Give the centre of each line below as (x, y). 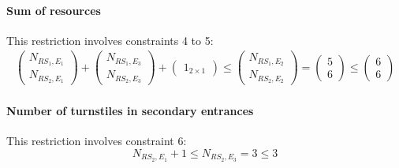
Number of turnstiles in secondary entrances (130, 110)
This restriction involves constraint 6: (97, 141)
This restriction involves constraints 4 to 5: (110, 40)
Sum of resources (54, 10)
